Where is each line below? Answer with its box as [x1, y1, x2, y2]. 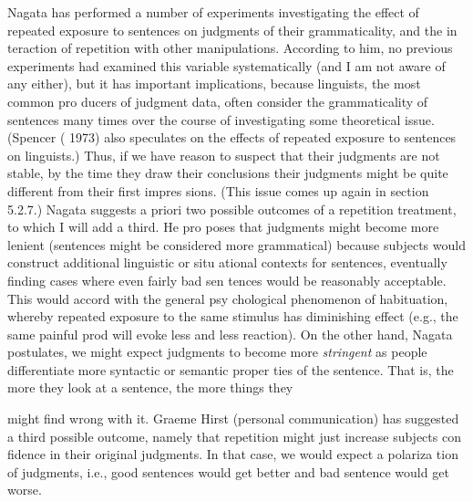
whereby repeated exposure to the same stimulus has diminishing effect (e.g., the [7, 307, 458, 326]
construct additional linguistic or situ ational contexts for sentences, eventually [7, 253, 447, 272]
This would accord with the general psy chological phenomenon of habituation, [7, 288, 448, 308]
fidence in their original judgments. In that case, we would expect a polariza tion [7, 444, 458, 464]
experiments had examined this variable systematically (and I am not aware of [7, 56, 446, 75]
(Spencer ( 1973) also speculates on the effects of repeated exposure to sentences [7, 128, 457, 147]
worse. [7, 480, 42, 499]
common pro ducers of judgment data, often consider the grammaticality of [7, 91, 428, 110]
